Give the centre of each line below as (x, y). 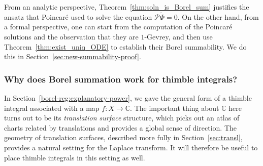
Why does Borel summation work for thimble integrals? (121, 79)
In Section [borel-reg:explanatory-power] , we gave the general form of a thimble (128, 98)
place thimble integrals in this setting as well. (75, 157)
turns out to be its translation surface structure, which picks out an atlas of (122, 118)
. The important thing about (175, 108)
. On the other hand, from (218, 16)
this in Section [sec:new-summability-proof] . (73, 56)
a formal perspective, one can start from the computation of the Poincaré (118, 27)
